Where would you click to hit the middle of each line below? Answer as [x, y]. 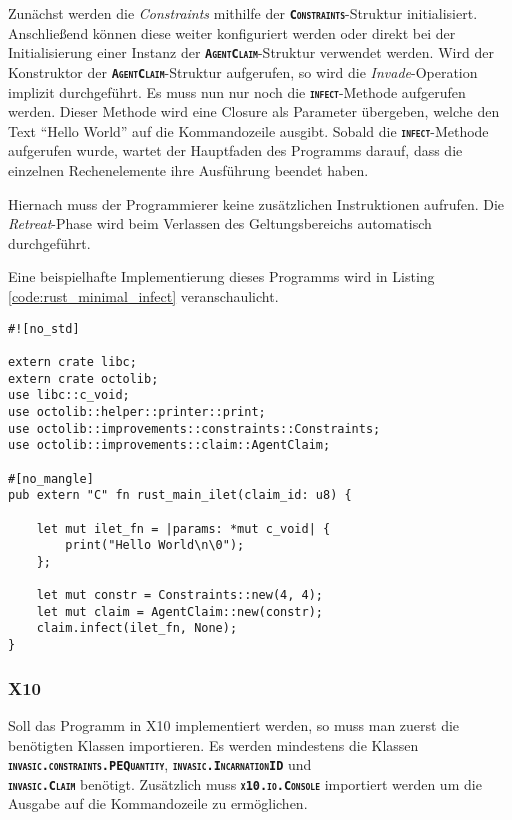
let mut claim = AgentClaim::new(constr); [179, 611]
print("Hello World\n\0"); [155, 545]
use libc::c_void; [69, 395]
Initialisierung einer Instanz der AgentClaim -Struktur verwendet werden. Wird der [251, 52]
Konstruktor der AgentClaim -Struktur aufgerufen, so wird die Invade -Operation [243, 71]
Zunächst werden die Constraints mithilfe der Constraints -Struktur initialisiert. [243, 13]
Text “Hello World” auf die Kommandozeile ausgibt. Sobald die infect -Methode [248, 130]
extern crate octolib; [83, 378]
